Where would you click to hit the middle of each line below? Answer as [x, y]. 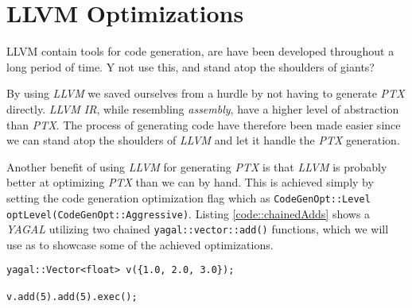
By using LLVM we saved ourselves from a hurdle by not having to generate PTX [206, 93]
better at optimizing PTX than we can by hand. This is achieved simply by [190, 182]
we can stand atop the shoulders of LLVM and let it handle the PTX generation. [203, 140]
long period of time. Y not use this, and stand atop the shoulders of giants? [190, 66]
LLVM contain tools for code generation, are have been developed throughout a [200, 51]
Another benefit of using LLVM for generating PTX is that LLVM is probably [197, 166]
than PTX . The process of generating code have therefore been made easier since [204, 124]
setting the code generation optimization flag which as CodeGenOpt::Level [189, 197]
